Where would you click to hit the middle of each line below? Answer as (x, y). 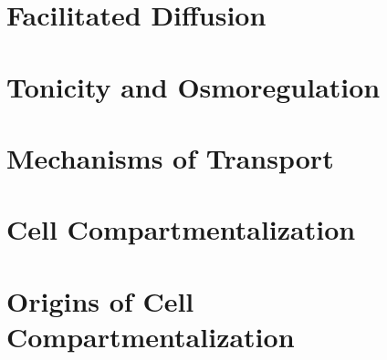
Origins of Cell (100, 300)
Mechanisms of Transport (170, 157)
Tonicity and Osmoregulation (193, 86)
